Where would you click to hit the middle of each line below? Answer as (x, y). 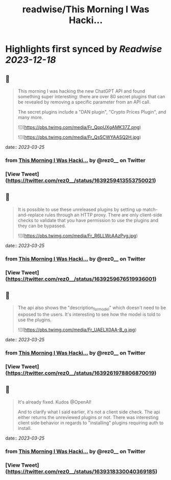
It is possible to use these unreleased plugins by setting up (80, 209)
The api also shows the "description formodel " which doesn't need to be (92, 308)
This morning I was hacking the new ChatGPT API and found (81, 91)
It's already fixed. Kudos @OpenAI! (55, 402)
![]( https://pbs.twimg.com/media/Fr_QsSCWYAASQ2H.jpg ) (79, 137)
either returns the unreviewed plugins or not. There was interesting (88, 417)
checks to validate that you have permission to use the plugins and (88, 220)
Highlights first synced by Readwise (84, 49)
